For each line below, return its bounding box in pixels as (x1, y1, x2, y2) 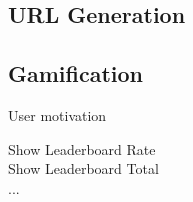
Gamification (8, 58, 144, 89)
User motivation (8, 104, 107, 125)
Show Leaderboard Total (8, 158, 159, 179)
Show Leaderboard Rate (8, 138, 156, 159)
